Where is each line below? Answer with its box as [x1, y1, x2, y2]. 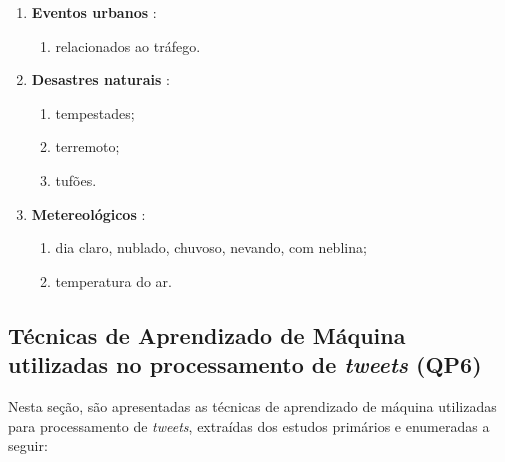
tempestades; [55, 102, 135, 123]
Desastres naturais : [31, 69, 170, 90]
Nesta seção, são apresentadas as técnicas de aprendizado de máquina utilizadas [8, 395, 497, 416]
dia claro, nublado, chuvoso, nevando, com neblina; [55, 237, 367, 258]
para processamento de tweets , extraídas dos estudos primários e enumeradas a [8, 415, 490, 436]
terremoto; [55, 136, 120, 157]
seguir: [8, 435, 48, 456]
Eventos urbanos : [31, 2, 157, 22]
